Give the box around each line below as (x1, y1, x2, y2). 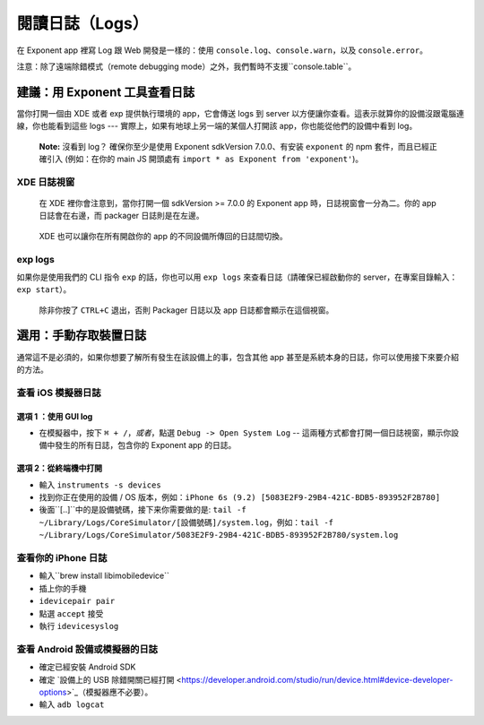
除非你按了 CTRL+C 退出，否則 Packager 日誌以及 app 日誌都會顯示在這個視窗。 (39, 305, 334, 315)
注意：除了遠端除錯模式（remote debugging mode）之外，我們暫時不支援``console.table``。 (16, 61, 357, 72)
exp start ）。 (16, 284, 72, 295)
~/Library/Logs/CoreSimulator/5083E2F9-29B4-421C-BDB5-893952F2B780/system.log (39, 530, 399, 540)
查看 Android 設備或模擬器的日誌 (16, 643, 159, 655)
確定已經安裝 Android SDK (39, 661, 136, 672)
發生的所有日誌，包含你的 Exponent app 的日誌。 (54, 440, 237, 451)
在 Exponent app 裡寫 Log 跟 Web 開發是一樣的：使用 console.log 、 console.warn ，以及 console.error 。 (16, 45, 428, 56)
